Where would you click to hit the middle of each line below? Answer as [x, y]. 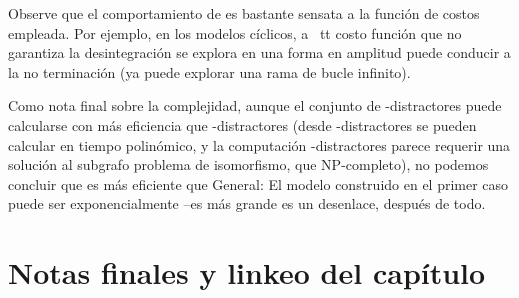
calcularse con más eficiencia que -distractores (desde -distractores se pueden [242, 124]
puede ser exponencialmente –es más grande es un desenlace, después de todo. [247, 203]
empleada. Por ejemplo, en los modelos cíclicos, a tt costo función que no [235, 32]
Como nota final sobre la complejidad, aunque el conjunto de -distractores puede [255, 105]
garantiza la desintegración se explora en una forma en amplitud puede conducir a [259, 52]
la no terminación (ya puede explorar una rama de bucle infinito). [209, 71]
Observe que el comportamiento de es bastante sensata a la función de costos [244, 13]
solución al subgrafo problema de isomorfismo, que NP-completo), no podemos [248, 164]
